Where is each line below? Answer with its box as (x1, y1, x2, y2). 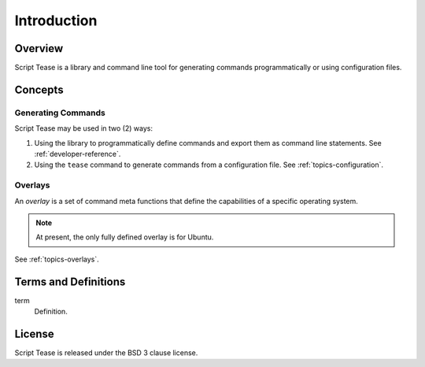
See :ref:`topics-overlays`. (14, 254, 100, 264)
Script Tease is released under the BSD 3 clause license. (14, 347, 198, 358)
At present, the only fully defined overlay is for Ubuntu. (35, 232, 214, 242)
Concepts (14, 83, 64, 96)
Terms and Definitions (14, 275, 126, 288)
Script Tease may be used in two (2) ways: (14, 124, 153, 133)
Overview (14, 42, 64, 55)
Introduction (14, 12, 98, 29)
